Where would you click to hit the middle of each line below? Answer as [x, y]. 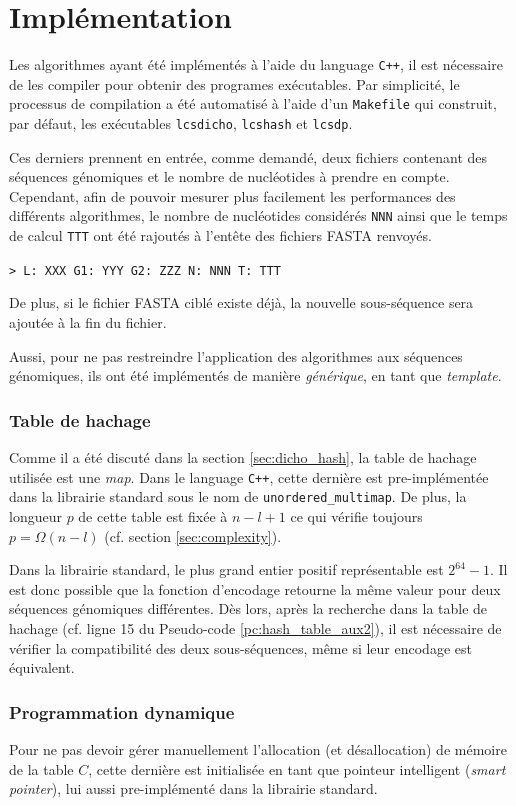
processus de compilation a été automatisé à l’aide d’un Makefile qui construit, [253, 103]
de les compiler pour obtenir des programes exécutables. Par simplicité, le [234, 83]
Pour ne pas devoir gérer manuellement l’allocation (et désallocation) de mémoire [258, 748]
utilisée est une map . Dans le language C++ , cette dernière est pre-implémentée [249, 476]
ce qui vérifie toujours [356, 515]
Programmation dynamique [122, 711]
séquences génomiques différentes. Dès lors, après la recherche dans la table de [248, 608]
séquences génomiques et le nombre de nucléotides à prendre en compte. [229, 176]
